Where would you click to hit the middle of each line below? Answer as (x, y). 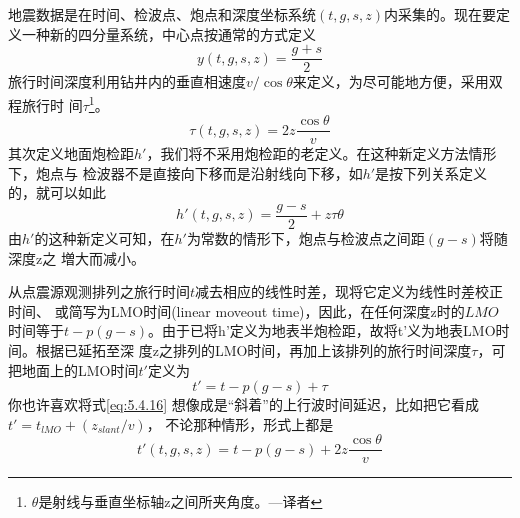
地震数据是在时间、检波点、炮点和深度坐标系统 (162, 14)
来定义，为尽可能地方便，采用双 (397, 81)
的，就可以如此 (57, 192)
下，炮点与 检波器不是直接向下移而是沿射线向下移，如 (185, 172)
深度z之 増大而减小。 (76, 257)
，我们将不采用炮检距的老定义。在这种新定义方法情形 (321, 153)
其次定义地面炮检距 (71, 153)
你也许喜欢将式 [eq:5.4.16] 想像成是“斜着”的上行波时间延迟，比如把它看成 (243, 404)
